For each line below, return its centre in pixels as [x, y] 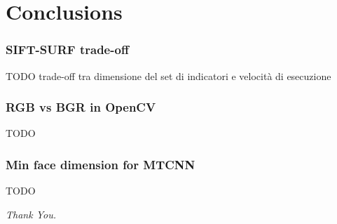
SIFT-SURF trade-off [67, 50]
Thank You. [31, 214]
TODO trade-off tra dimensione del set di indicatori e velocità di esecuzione [168, 75]
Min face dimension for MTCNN [101, 164]
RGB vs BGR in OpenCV [81, 107]
